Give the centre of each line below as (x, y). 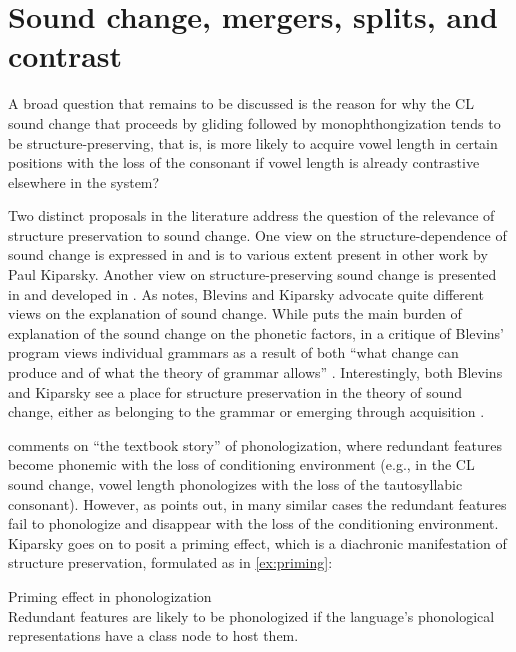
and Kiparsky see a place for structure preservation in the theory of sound (235, 391)
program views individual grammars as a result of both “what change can (233, 352)
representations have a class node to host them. (153, 635)
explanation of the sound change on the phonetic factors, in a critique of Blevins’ (256, 332)
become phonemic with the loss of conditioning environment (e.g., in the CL (241, 464)
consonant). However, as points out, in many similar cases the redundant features (257, 503)
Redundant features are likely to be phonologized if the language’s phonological (251, 615)
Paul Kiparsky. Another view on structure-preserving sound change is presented (252, 274)
